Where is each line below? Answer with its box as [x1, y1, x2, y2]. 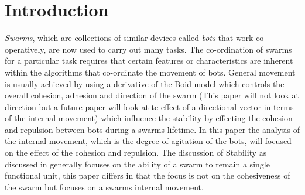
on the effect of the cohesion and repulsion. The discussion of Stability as [5, 146, 267, 159]
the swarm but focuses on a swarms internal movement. [5, 180, 204, 193]
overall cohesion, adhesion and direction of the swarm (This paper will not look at [5, 89, 299, 101]
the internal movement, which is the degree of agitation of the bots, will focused [5, 135, 292, 147]
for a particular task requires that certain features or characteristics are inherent [5, 54, 293, 67]
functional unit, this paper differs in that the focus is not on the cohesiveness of [5, 169, 290, 182]
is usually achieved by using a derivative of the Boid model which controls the [5, 77, 285, 90]
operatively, [5, 43, 46, 55]
